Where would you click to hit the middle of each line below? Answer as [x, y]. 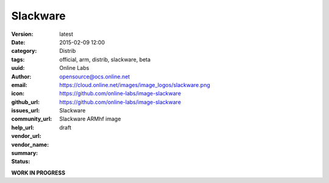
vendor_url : [27, 136]
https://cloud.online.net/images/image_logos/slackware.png [135, 85]
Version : [22, 34]
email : [19, 85]
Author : [21, 77]
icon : [18, 94]
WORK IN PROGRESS [38, 173]
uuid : [18, 68]
